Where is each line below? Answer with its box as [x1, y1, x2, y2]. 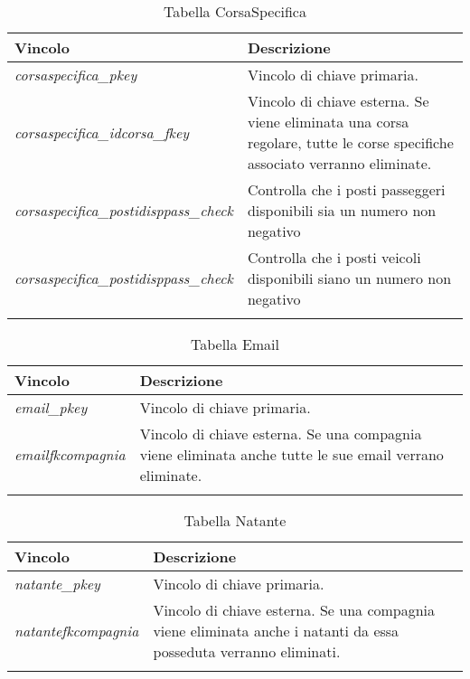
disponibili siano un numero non [247, 268, 452, 288]
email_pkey [14, 397, 88, 418]
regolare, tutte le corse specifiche [247, 132, 454, 153]
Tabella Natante [183, 510, 287, 531]
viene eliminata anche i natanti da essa [153, 620, 399, 641]
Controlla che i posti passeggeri [247, 179, 446, 200]
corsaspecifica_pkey [14, 64, 137, 85]
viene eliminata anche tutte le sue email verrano [139, 444, 444, 465]
